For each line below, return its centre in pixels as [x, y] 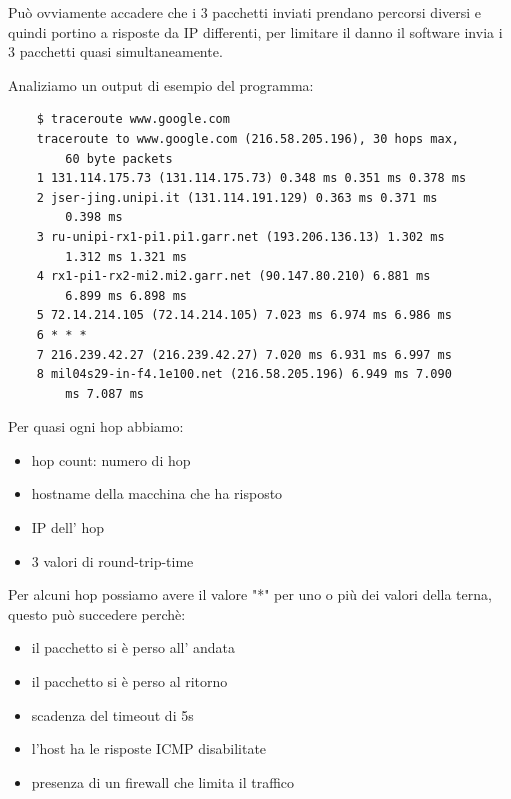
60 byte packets [119, 158]
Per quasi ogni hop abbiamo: [96, 426]
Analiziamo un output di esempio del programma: [161, 84]
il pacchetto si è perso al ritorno [129, 681]
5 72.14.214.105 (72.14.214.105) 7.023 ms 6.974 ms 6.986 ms [244, 315]
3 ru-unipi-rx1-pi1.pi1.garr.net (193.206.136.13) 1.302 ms [240, 236]
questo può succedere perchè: [97, 613]
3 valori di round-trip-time [112, 560]
